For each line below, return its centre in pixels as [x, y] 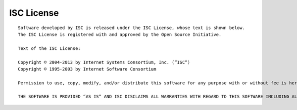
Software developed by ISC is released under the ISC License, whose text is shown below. [131, 28]
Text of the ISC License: [49, 48]
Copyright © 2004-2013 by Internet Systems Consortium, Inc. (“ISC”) [104, 62]
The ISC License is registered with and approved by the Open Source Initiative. [120, 34]
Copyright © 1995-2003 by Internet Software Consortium [87, 69]
